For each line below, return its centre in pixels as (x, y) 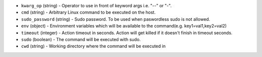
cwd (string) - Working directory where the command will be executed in (93, 46)
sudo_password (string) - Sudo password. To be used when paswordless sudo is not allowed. (116, 19)
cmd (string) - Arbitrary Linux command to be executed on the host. (88, 13)
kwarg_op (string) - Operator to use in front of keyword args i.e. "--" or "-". (96, 6)
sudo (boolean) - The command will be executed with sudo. (81, 39)
